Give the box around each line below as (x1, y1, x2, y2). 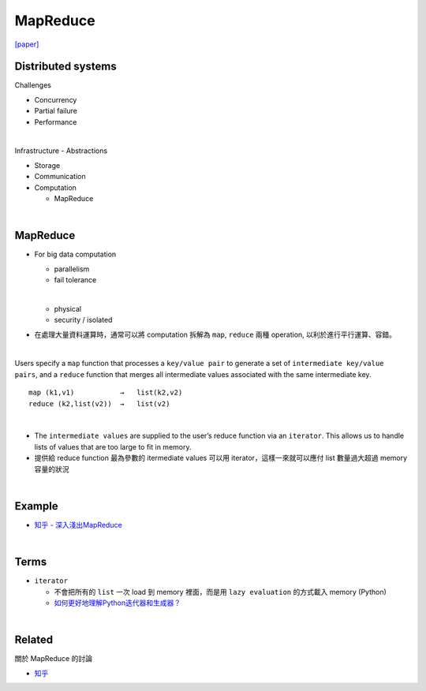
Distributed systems (14, 60, 118, 73)
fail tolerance (54, 275, 97, 285)
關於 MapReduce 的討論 (14, 654, 92, 663)
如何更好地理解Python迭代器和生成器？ (54, 598, 181, 607)
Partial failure (34, 106, 78, 116)
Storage (34, 160, 61, 170)
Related (14, 633, 54, 647)
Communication (34, 172, 86, 181)
